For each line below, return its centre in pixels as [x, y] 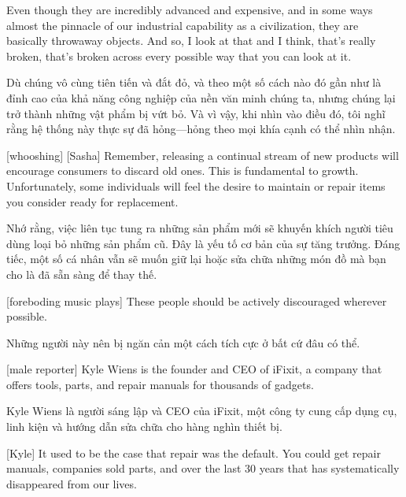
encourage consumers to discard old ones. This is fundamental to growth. [183, 171]
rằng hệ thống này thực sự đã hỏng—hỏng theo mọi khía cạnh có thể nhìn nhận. [201, 129]
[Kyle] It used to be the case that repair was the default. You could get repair [194, 452]
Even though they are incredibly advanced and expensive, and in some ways [190, 9]
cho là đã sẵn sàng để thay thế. [82, 274]
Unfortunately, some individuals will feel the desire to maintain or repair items [196, 185]
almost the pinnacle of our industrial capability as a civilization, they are [183, 25]
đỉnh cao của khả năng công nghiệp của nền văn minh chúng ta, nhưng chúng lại [201, 97]
